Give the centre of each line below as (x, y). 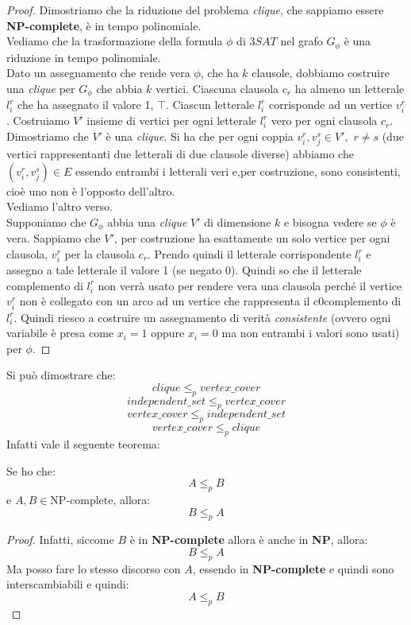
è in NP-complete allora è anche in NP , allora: (249, 540)
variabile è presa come (60, 333)
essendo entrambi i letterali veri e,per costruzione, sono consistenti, (238, 171)
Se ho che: (31, 470)
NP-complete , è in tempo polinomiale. (104, 25)
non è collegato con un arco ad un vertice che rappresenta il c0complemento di (210, 301)
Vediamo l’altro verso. (60, 206)
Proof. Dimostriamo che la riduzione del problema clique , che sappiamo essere (195, 10)
